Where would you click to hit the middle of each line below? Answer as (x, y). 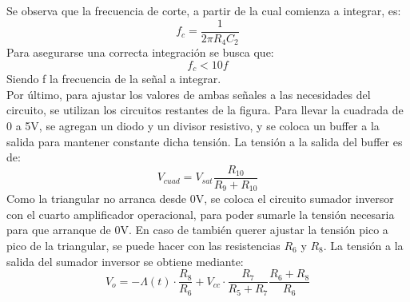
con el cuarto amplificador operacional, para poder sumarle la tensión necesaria (201, 214)
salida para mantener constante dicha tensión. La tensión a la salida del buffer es (205, 141)
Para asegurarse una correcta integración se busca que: (140, 52)
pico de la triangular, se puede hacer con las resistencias (143, 246)
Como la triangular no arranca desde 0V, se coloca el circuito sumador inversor (200, 199)
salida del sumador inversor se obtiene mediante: (125, 261)
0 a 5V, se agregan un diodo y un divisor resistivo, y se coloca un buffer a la (193, 125)
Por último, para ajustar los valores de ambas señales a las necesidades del (189, 94)
